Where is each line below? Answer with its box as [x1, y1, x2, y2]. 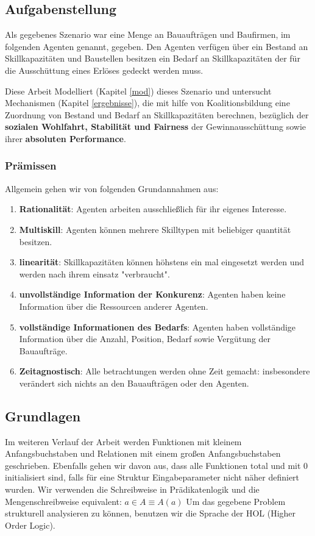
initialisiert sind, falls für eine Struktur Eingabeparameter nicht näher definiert [5, 471, 300, 484]
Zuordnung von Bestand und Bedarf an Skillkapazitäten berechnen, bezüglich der [5, 108, 309, 121]
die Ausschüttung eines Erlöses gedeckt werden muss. [5, 63, 204, 76]
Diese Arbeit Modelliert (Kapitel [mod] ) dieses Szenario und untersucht [5, 84, 272, 97]
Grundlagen [5, 406, 81, 425]
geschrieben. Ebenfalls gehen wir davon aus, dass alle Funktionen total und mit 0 [5, 459, 308, 471]
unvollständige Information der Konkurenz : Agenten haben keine [19, 288, 286, 301]
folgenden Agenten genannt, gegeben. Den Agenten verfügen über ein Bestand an [5, 40, 308, 52]
